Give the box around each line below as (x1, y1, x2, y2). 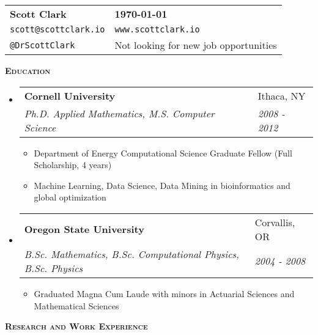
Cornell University (24, 88, 116, 103)
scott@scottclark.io (10, 24, 105, 34)
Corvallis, (254, 215, 295, 229)
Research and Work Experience (5, 320, 148, 333)
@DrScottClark (10, 40, 75, 50)
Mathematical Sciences (34, 299, 119, 312)
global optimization (34, 191, 106, 204)
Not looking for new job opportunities (114, 38, 277, 52)
